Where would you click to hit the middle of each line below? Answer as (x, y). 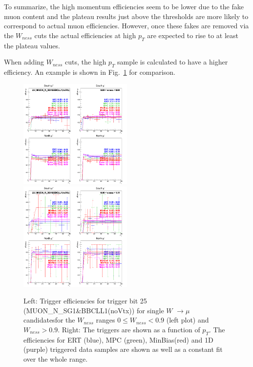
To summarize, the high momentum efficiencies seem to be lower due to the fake (124, 6)
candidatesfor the (49, 320)
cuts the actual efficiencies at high (85, 35)
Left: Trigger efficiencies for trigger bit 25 (85, 300)
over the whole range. (56, 358)
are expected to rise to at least (193, 35)
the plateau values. (32, 45)
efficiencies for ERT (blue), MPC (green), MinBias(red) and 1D (118, 339)
